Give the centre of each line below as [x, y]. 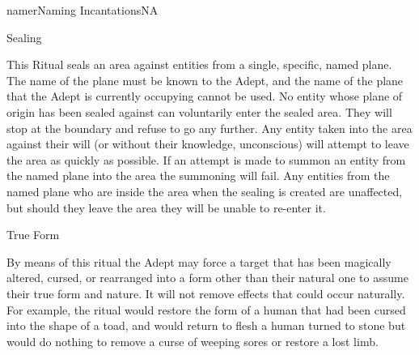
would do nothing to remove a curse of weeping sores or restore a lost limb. [193, 341]
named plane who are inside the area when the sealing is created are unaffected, [205, 191]
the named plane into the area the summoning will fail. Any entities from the [198, 175]
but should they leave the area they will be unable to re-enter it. [166, 207]
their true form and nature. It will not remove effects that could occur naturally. [206, 293]
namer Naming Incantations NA [83, 10]
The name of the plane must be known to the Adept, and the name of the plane [205, 80]
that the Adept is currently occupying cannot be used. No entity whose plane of [205, 96]
